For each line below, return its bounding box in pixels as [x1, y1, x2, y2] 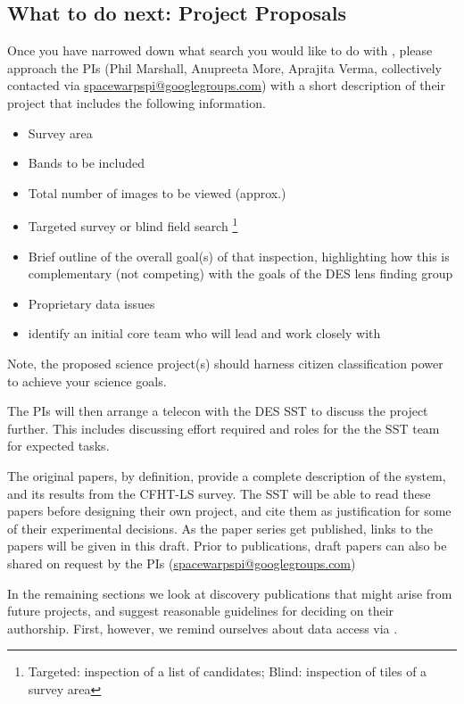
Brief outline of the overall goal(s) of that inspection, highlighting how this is [28, 246, 450, 265]
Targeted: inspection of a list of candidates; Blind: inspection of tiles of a [28, 662, 427, 681]
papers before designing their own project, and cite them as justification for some [7, 501, 452, 520]
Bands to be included [28, 153, 145, 172]
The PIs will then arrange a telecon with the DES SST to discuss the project [7, 402, 428, 420]
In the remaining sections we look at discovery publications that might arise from [7, 584, 452, 602]
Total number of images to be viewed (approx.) [28, 183, 286, 202]
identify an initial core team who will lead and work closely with [28, 324, 381, 343]
